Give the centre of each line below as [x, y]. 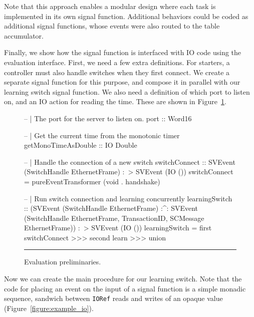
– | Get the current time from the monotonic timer [102, 135]
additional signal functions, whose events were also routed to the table [112, 26]
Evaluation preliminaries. [63, 262]
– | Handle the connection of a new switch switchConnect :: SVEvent [130, 162]
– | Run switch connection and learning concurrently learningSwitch [128, 198]
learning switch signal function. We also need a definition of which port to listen [127, 91]
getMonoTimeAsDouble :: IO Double [81, 145]
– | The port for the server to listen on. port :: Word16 [108, 118]
